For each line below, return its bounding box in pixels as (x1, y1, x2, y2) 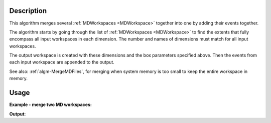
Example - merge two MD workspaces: (9, 101, 92, 107)
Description (9, 6, 47, 15)
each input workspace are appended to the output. (9, 59, 115, 65)
